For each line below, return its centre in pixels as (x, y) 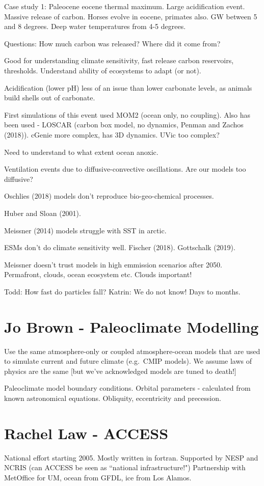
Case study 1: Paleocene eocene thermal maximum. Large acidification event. (125, 6)
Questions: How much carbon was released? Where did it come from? (112, 43)
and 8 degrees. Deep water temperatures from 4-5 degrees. (95, 26)
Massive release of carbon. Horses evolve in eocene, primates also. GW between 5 (131, 16)
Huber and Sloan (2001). (43, 213)
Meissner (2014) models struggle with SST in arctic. (85, 230)
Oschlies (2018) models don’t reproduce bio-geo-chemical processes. (109, 196)
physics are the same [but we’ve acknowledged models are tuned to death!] (120, 371)
